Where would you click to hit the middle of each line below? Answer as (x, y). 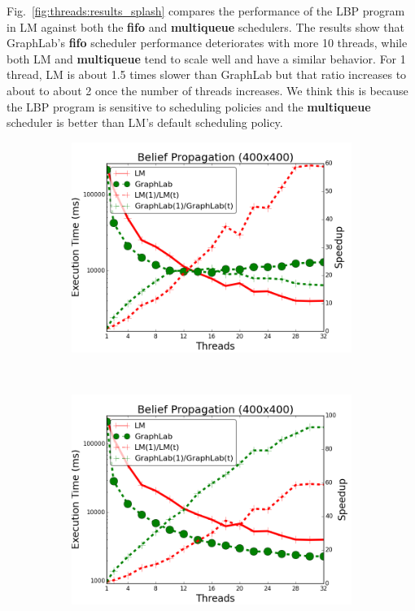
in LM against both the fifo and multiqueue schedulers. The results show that (206, 26)
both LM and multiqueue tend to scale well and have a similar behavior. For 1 (206, 58)
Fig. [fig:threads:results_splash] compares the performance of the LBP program (206, 11)
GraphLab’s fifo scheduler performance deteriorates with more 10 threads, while (207, 43)
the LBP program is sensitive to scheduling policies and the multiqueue (189, 106)
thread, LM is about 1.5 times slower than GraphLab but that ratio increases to (207, 74)
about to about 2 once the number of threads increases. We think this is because (207, 90)
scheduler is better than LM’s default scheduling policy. (145, 122)
